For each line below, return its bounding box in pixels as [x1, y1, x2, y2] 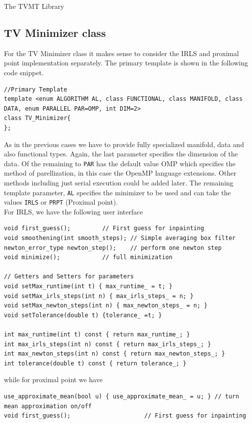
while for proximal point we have [4, 374, 103, 385]
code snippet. [4, 67, 44, 77]
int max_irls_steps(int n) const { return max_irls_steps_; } [4, 340, 211, 348]
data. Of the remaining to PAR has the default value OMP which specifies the [4, 158, 236, 168]
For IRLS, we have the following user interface [4, 206, 143, 216]
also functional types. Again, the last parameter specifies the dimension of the [4, 149, 238, 159]
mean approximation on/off [4, 402, 92, 410]
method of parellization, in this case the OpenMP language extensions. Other [4, 168, 236, 178]
